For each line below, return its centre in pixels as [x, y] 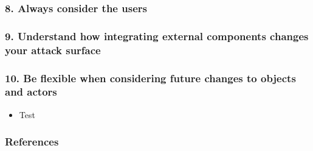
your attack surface [53, 50]
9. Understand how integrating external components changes [157, 36]
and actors [31, 92]
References [32, 142]
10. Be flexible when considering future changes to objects [150, 78]
